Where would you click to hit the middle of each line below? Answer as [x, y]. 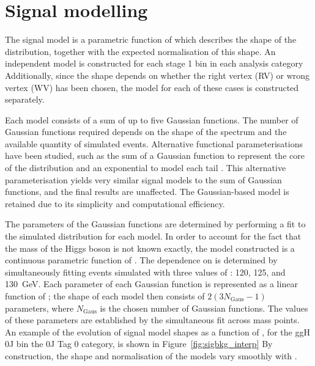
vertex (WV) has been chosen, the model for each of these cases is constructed [152, 87]
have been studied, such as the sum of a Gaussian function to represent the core [155, 156]
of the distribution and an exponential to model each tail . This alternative [146, 168]
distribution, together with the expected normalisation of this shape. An [140, 51]
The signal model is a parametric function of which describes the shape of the [151, 39]
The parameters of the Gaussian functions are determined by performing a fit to [155, 224]
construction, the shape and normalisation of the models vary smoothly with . [151, 355]
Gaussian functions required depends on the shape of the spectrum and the [146, 132]
